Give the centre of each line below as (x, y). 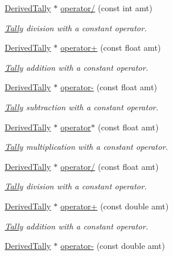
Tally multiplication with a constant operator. (86, 147)
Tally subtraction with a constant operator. (82, 106)
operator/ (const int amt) (106, 8)
